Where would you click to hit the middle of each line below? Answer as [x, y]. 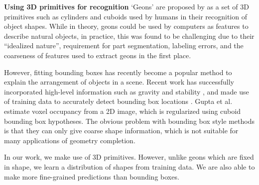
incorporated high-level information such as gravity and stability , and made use [127, 91]
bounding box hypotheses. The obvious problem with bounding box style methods [129, 121]
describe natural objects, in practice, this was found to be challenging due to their [129, 36]
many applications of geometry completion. [70, 140]
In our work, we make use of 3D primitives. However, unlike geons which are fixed [129, 157]
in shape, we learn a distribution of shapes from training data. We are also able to [129, 166]
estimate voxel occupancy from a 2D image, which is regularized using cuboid [122, 111]
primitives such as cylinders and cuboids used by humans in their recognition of [126, 16]
